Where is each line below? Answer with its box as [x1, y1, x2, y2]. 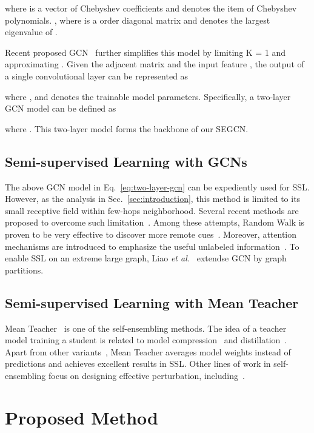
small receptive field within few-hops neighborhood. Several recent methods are [5, 204, 299, 216]
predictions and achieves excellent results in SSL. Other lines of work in [5, 357, 271, 370]
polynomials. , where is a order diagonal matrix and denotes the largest [5, 13, 270, 26]
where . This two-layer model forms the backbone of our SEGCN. [5, 122, 249, 135]
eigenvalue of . [5, 25, 58, 38]
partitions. [5, 263, 44, 276]
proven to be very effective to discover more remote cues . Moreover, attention [5, 227, 297, 240]
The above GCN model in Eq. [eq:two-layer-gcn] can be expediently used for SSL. [5, 180, 310, 193]
